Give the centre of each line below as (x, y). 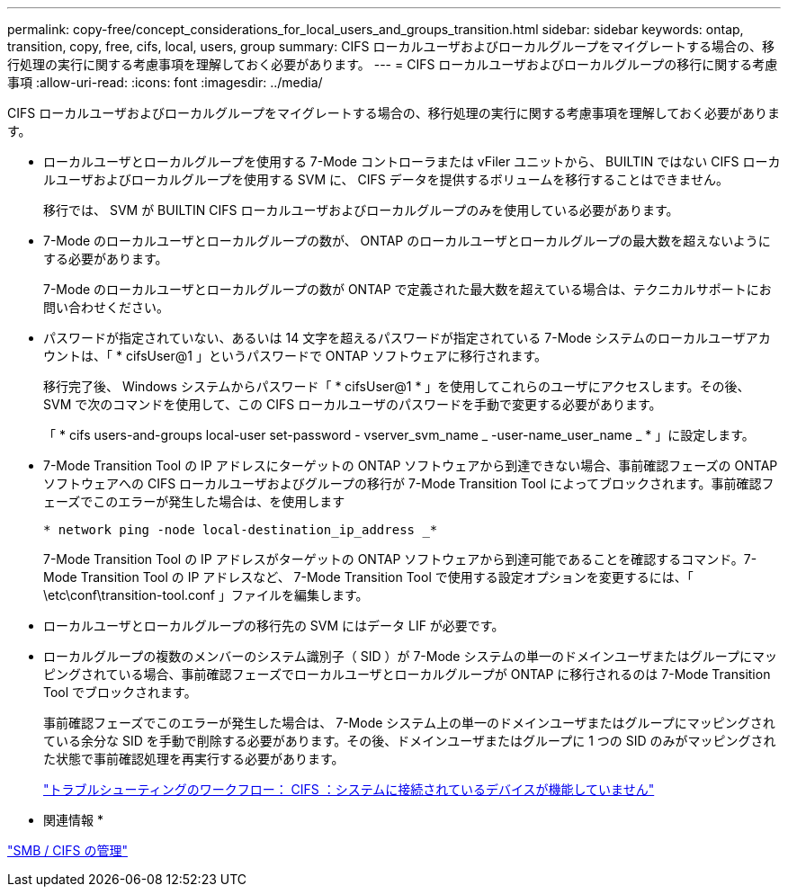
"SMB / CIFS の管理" (67, 850)
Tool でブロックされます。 (120, 692)
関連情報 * (73, 820)
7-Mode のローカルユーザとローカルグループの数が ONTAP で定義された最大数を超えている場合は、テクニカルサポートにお (407, 289)
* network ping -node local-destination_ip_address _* (241, 530)
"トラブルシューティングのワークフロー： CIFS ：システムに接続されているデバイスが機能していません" (349, 789)
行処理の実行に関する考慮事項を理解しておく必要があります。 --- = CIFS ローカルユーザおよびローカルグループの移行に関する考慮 (393, 64)
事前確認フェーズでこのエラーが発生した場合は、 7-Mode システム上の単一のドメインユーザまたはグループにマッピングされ (409, 723)
